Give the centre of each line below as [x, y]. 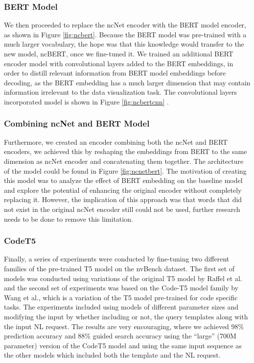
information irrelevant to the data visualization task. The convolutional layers [121, 92]
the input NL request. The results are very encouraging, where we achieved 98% [124, 326]
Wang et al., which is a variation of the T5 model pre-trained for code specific [121, 297]
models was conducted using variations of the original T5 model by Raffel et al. [123, 278]
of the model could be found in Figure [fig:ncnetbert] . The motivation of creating [125, 170]
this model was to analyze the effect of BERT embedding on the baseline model [123, 180]
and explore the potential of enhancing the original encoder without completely [123, 190]
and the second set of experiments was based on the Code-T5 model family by [121, 288]
